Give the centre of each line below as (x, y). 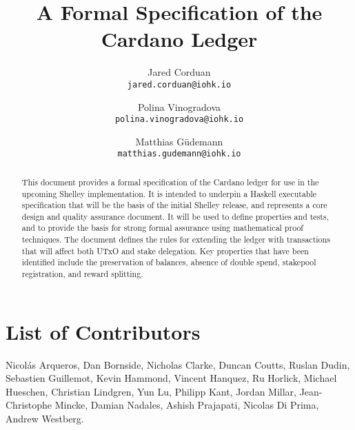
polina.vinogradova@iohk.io (179, 120)
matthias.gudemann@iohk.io (179, 154)
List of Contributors (103, 331)
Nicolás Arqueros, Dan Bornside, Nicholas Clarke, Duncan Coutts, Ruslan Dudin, (178, 364)
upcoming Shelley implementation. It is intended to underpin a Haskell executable (169, 193)
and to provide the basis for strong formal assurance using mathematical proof (162, 228)
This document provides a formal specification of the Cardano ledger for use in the (170, 182)
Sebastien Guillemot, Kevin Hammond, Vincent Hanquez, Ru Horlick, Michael (171, 378)
